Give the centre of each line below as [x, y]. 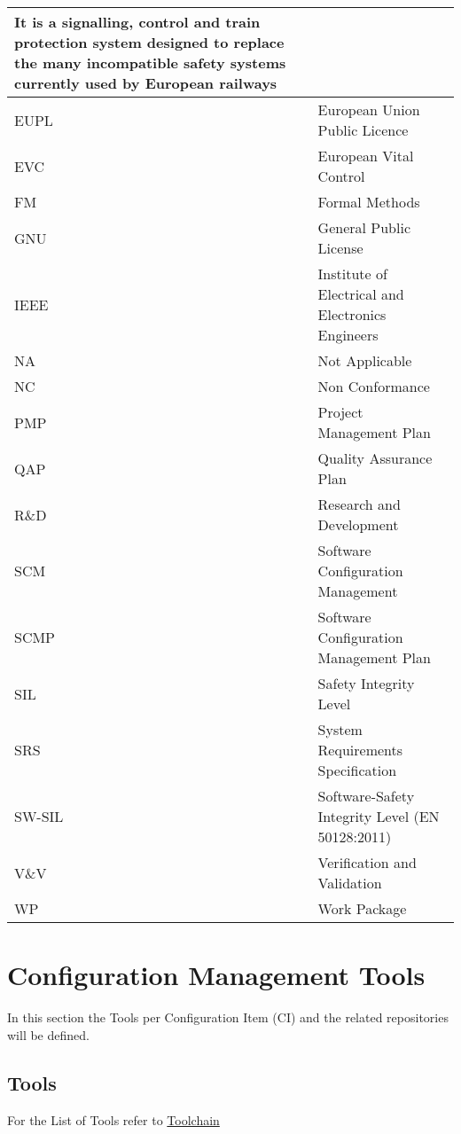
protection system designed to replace [149, 42]
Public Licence [363, 130]
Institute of [352, 274]
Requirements [360, 750]
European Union [369, 109]
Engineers [348, 335]
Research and [359, 504]
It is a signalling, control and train [137, 22]
